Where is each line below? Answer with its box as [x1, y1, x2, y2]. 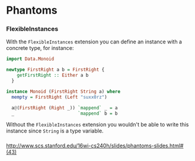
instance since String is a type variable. [6, 127, 104, 134]
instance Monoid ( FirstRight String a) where [6, 89, 120, 94]
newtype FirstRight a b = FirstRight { [6, 67, 105, 73]
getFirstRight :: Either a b [17, 72, 89, 78]
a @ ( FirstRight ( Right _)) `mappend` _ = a [11, 105, 118, 111]
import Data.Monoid [6, 56, 55, 62]
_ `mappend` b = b [11, 111, 118, 116]
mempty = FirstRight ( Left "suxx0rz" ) [11, 94, 108, 100]
